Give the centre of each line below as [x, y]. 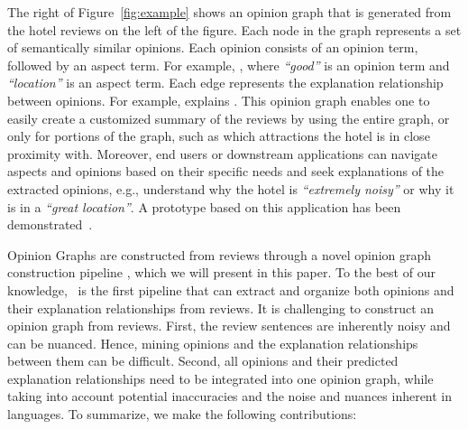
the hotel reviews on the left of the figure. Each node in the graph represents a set [234, 29]
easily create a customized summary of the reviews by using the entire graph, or [229, 118]
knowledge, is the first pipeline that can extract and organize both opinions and [231, 289]
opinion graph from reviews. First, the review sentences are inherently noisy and [229, 326]
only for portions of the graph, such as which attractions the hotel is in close [219, 136]
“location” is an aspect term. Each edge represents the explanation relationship [225, 83]
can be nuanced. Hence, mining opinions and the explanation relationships [213, 343]
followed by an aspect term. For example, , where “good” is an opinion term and [229, 65]
